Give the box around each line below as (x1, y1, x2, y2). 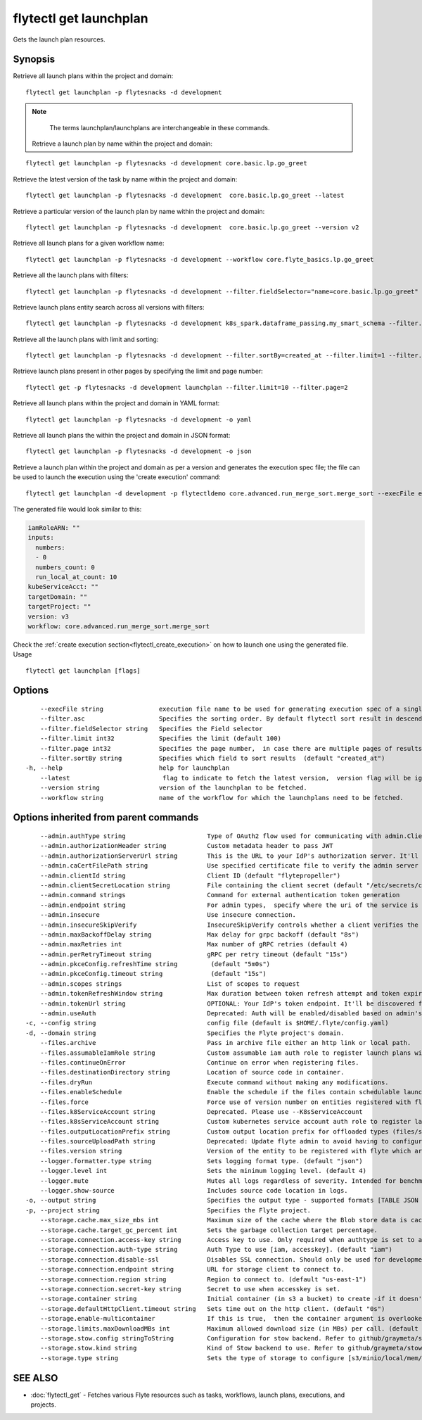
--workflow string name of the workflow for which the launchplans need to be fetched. (39, 794, 404, 801)
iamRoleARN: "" (27, 524, 80, 531)
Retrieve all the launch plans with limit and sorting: (13, 335, 159, 343)
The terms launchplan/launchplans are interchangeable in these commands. (49, 123, 270, 132)
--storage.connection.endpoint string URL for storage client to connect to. (39, 1265, 345, 1274)
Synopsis (13, 53, 56, 65)
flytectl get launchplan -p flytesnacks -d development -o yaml (25, 415, 252, 424)
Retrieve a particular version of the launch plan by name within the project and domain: (13, 207, 265, 215)
